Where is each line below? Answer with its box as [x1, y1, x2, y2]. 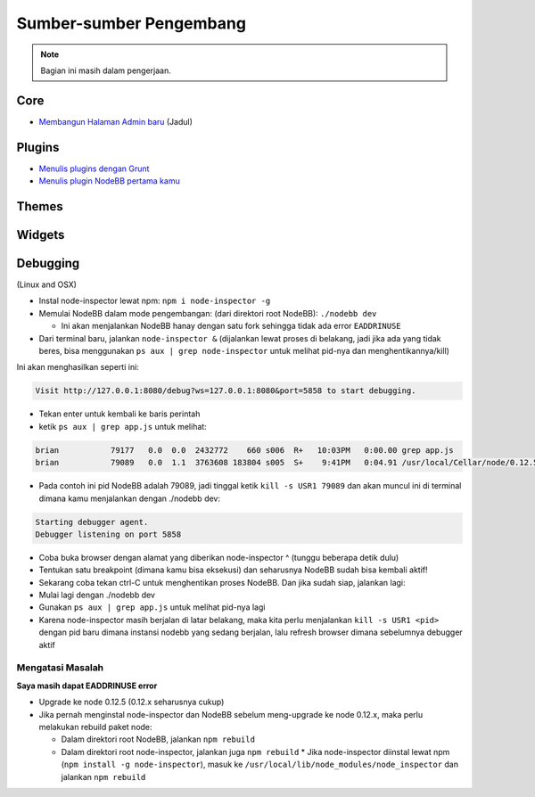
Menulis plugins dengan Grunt [38, 163, 150, 174]
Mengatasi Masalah [16, 661, 104, 674]
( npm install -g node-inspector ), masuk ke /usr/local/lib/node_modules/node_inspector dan [61, 759, 459, 770]
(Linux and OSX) [16, 279, 78, 290]
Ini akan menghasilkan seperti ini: [16, 362, 140, 373]
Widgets [16, 227, 65, 242]
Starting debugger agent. [35, 517, 149, 527]
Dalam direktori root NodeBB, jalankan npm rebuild [61, 734, 256, 744]
